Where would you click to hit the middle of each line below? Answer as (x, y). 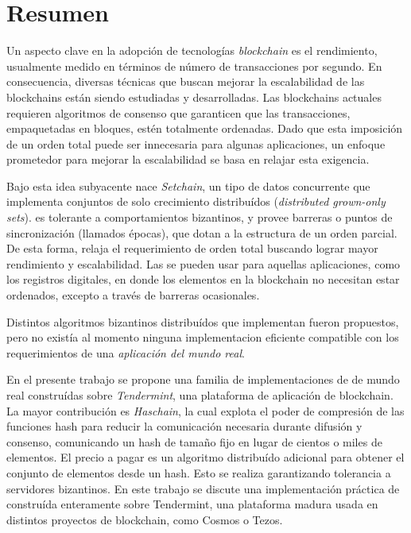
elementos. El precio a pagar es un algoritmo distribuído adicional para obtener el (205, 457)
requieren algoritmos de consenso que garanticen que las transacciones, (178, 112)
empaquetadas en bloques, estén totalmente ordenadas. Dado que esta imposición (205, 128)
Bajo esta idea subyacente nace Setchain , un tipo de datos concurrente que (188, 185)
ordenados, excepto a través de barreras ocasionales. (133, 295)
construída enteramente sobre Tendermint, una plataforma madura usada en (192, 504)
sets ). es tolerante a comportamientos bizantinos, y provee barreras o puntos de (200, 217)
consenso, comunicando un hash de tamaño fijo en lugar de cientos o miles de (194, 441)
